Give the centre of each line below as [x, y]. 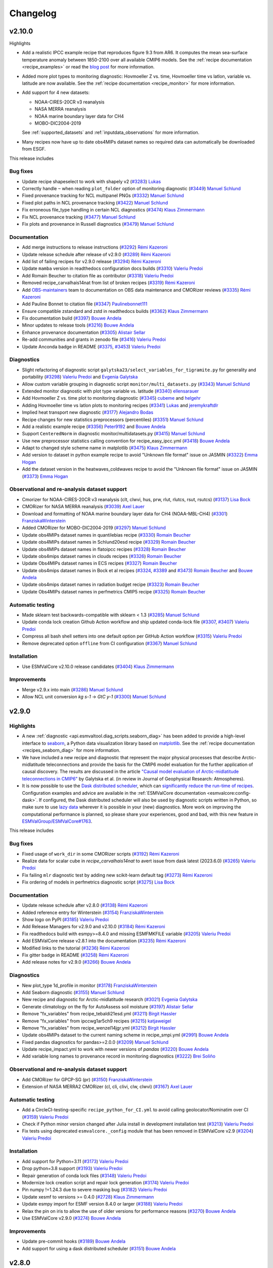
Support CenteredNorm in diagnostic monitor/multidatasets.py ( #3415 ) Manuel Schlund [113, 434]
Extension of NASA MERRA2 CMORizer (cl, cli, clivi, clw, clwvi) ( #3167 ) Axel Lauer [107, 1086]
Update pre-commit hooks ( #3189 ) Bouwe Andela [74, 1241]
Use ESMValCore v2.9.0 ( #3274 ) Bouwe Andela [72, 1218]
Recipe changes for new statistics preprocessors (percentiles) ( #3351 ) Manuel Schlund [113, 419]
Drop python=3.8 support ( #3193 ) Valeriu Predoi [72, 1169]
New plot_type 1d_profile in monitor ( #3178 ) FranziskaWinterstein [90, 985]
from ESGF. [34, 149]
